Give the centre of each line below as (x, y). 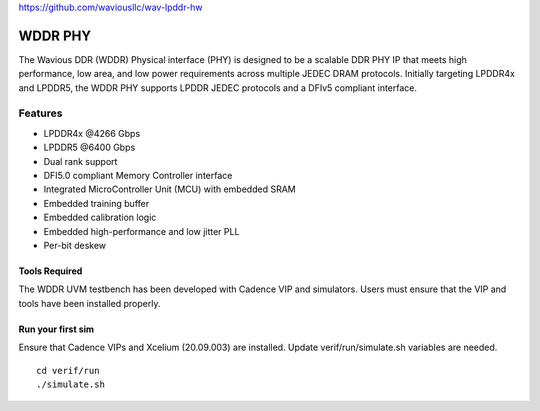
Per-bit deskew (75, 245)
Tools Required (50, 271)
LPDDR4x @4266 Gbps (92, 133)
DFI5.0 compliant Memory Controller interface (138, 175)
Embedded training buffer (96, 203)
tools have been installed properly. (89, 303)
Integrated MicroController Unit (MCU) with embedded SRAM (169, 189)
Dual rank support (80, 161)
